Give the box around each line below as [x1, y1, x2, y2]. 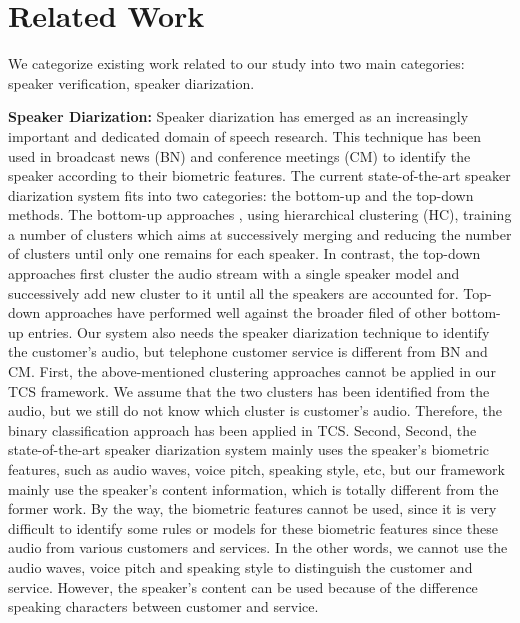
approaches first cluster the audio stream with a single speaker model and [8, 263, 460, 284]
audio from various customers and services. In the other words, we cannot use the [8, 537, 508, 558]
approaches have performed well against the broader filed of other [44, 302, 447, 323]
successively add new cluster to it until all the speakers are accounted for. [8, 282, 459, 303]
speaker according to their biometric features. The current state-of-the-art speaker [8, 165, 511, 186]
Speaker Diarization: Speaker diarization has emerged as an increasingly [8, 106, 469, 127]
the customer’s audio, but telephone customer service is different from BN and [8, 341, 488, 362]
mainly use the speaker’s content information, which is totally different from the [8, 478, 499, 499]
